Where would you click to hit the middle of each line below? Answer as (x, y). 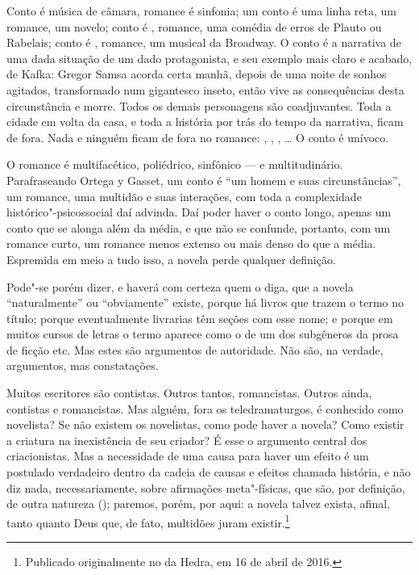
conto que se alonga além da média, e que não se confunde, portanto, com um (199, 227)
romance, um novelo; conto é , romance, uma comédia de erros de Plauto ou (194, 26)
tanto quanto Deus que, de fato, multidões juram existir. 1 (148, 521)
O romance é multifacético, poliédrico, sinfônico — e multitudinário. (175, 164)
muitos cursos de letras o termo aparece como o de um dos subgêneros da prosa (203, 334)
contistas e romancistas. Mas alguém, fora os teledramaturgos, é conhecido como (205, 408)
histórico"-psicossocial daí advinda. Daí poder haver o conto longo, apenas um (199, 212)
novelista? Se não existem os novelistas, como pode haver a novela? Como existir (205, 424)
